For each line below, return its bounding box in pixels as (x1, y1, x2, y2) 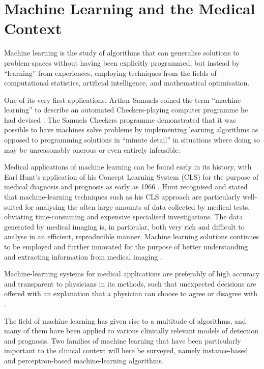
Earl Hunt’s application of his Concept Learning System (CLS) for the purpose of (4, 171, 259, 182)
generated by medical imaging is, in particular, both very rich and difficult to (4, 221, 245, 232)
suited (4, 201, 23, 212)
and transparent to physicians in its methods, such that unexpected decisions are (4, 278, 256, 289)
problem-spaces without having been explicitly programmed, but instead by (4, 57, 240, 68)
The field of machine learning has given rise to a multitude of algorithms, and (4, 315, 246, 326)
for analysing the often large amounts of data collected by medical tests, (25, 201, 250, 212)
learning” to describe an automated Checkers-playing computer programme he (4, 104, 248, 115)
